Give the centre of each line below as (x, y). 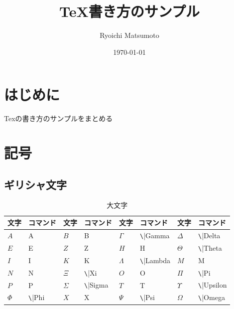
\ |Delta (209, 235)
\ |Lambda (155, 260)
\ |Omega (212, 297)
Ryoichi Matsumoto (129, 35)
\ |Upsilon (213, 285)
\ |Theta (210, 247)
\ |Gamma (155, 235)
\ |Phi (37, 297)
